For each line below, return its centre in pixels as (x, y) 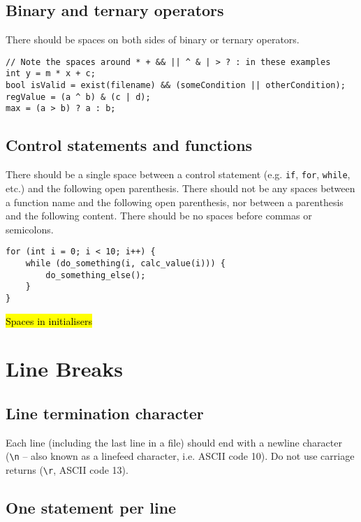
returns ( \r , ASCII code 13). (67, 470)
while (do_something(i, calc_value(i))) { (125, 263)
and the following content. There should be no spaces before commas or (159, 216)
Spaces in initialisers (49, 320)
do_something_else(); (96, 275)
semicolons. (30, 229)
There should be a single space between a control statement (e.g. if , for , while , (178, 174)
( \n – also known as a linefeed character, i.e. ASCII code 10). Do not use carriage (180, 456)
